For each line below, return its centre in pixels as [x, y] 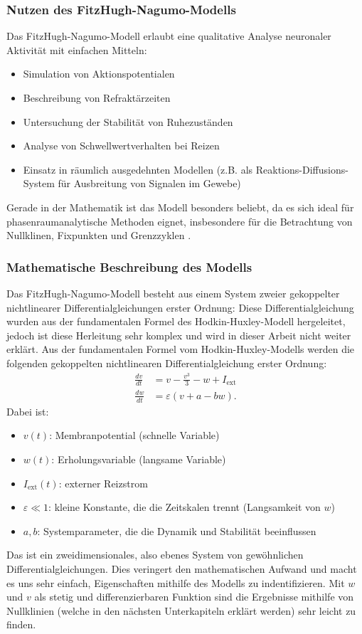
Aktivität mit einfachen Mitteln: [77, 49]
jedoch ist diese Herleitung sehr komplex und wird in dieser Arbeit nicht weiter [179, 335]
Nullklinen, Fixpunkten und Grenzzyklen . [99, 235]
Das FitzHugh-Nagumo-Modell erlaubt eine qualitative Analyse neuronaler [169, 36]
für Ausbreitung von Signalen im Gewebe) [149, 183]
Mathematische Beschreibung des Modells [129, 266]
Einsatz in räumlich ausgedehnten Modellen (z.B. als [138, 169]
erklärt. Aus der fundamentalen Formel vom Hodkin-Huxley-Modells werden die [181, 349]
